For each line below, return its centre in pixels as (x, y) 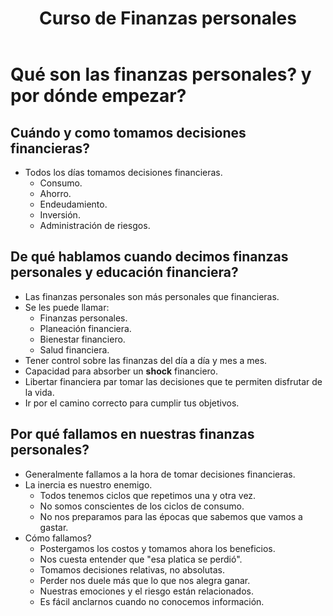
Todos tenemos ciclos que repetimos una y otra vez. (148, 495)
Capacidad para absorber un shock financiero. (121, 371)
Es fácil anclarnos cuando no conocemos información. (152, 601)
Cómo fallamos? (58, 538)
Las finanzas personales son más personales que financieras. (152, 296)
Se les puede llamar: (67, 307)
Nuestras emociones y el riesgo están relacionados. (146, 591)
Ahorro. (55, 193)
